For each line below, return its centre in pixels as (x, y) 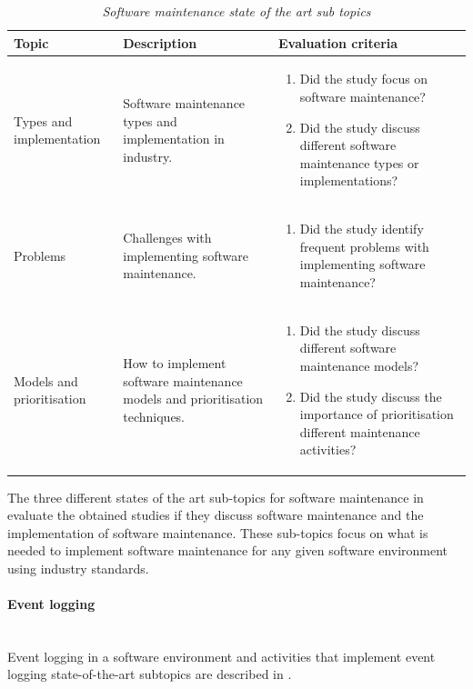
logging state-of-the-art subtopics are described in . (150, 674)
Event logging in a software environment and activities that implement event (221, 656)
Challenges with (167, 238)
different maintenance (360, 431)
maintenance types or (359, 162)
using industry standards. (78, 568)
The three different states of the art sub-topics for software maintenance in (216, 497)
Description (160, 42)
